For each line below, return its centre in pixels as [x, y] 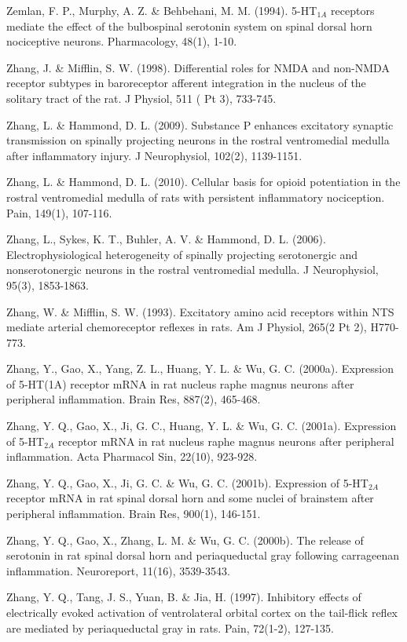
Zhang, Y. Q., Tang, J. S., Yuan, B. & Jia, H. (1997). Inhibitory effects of [184, 597]
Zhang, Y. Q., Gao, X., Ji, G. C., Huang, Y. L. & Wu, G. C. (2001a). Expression [202, 426]
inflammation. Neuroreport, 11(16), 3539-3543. [118, 570]
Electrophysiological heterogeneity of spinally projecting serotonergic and [182, 254]
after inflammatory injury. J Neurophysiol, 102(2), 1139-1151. [154, 155]
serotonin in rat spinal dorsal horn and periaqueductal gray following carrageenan [203, 555]
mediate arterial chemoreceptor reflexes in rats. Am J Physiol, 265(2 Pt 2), [187, 327]
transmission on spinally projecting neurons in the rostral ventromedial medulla [198, 140]
